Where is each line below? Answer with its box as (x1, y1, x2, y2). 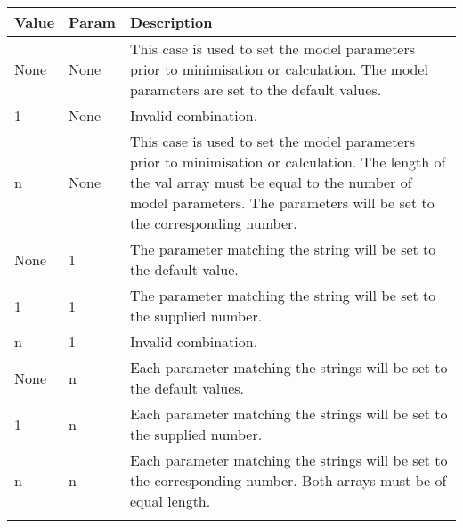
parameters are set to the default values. (129, 79, 382, 100)
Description (129, 12, 213, 32)
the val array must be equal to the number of (129, 172, 412, 192)
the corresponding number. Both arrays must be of (129, 470, 447, 491)
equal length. (129, 491, 211, 511)
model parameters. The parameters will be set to (129, 192, 435, 213)
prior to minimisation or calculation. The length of (129, 151, 446, 172)
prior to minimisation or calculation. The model (129, 59, 428, 79)
